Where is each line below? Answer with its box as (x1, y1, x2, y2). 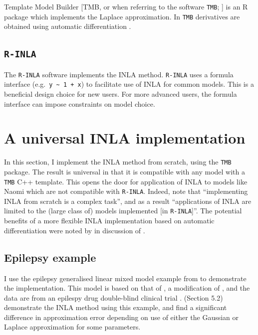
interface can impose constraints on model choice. (4, 98, 155, 109)
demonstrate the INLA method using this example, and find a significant (4, 302, 227, 313)
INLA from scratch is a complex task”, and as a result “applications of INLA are (4, 195, 252, 206)
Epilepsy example (4, 249, 96, 265)
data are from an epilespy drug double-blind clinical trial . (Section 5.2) (4, 292, 223, 303)
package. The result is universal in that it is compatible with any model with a (4, 166, 245, 176)
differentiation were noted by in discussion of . (4, 225, 145, 235)
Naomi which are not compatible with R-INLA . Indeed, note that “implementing (4, 186, 248, 196)
